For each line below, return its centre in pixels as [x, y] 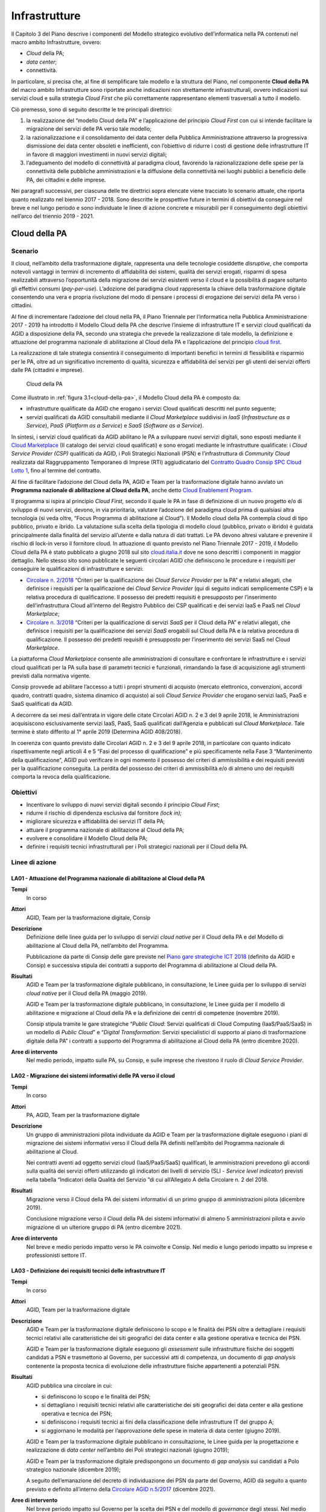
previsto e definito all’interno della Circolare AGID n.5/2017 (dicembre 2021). [121, 1489]
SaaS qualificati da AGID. [42, 704]
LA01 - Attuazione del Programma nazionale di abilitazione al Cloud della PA [108, 878]
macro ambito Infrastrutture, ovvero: [56, 42]
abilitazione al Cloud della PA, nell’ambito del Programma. [97, 945]
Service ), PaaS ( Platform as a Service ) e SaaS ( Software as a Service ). [115, 426]
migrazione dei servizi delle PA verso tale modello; [89, 129]
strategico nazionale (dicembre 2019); [73, 1470]
